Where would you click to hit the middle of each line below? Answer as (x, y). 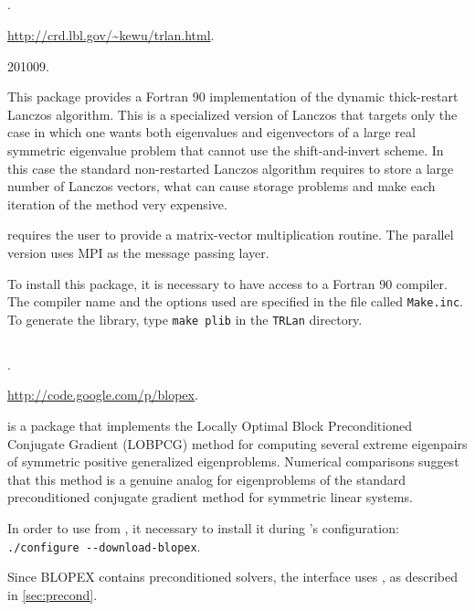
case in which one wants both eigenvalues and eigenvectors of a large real (211, 132)
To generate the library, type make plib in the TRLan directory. (185, 319)
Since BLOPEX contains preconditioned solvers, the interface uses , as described (233, 577)
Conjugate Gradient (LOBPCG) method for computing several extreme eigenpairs (237, 443)
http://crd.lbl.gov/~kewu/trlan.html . (111, 34)
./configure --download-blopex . (104, 546)
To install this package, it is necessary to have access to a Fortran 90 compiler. (227, 283)
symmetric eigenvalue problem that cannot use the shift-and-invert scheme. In (226, 150)
